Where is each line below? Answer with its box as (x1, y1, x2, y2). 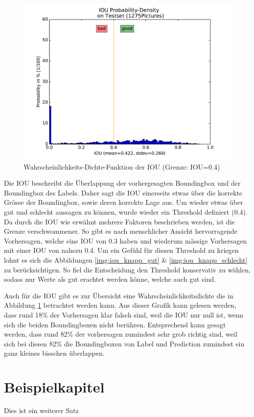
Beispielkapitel (4, 377, 105, 397)
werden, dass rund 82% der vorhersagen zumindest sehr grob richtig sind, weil (4, 329, 237, 339)
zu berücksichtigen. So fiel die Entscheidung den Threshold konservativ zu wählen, (4, 264, 251, 274)
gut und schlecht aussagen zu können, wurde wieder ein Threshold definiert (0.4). (4, 206, 248, 217)
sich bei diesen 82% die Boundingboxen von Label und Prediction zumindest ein (4, 338, 245, 348)
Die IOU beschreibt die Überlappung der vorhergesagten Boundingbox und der (4, 178, 241, 188)
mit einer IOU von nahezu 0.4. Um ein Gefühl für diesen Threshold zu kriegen (4, 245, 239, 255)
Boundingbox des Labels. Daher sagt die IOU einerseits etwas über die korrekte (4, 187, 243, 197)
